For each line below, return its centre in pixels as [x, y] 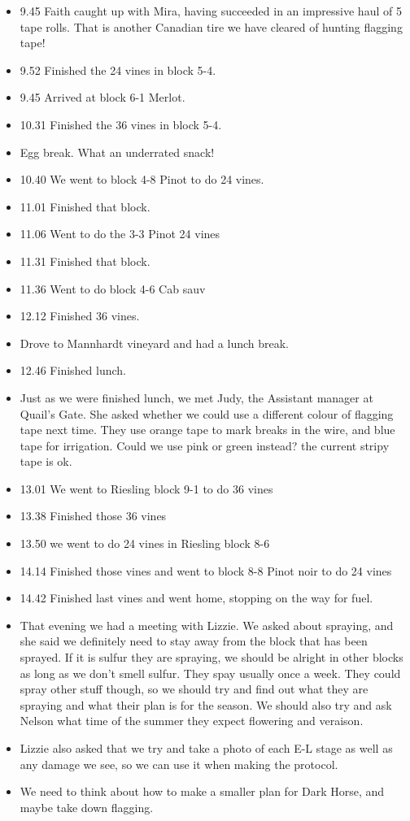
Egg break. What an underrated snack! [117, 152]
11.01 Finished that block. [85, 206]
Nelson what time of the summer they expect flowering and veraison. [192, 721]
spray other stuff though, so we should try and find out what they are [194, 689]
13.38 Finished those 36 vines [93, 516]
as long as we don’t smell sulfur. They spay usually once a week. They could [210, 673]
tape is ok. [46, 461]
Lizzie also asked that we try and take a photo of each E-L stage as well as [206, 748]
